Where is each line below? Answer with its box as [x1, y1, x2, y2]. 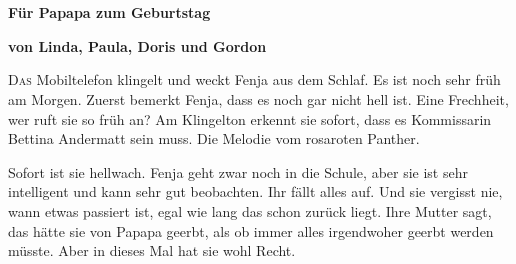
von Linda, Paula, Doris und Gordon [8, 35, 267, 56]
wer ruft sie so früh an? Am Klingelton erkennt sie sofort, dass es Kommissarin [8, 108, 492, 129]
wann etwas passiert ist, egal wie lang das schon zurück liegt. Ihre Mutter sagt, [8, 200, 492, 221]
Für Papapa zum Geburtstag [8, 2, 211, 23]
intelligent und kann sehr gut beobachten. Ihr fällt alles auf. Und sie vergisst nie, [8, 181, 503, 202]
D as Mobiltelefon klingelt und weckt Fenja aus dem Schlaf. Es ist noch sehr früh [8, 69, 501, 90]
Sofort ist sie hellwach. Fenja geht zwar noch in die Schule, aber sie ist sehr [8, 161, 468, 182]
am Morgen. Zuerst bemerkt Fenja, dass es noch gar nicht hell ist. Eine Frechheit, [8, 88, 509, 109]
